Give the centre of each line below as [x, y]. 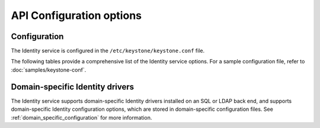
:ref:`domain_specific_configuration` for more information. [81, 117]
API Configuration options [76, 15]
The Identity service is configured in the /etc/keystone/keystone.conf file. [108, 51]
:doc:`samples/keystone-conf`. [49, 70]
